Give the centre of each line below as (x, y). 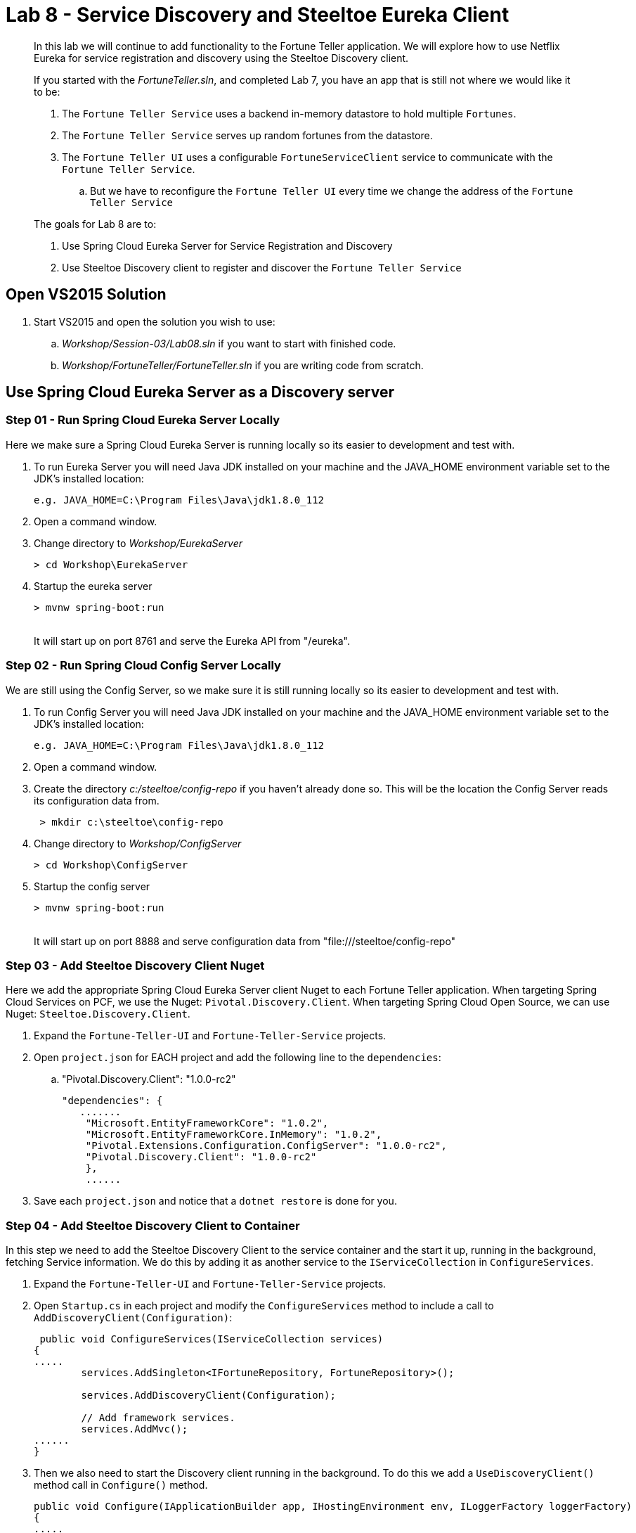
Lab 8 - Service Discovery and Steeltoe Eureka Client (258, 15)
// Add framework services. (158, 1418)
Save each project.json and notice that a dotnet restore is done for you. (215, 1201)
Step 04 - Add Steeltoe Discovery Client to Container (153, 1225)
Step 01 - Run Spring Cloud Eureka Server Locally (143, 420)
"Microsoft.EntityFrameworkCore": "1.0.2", (207, 1123)
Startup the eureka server (93, 586)
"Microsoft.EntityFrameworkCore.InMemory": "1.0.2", (234, 1135)
